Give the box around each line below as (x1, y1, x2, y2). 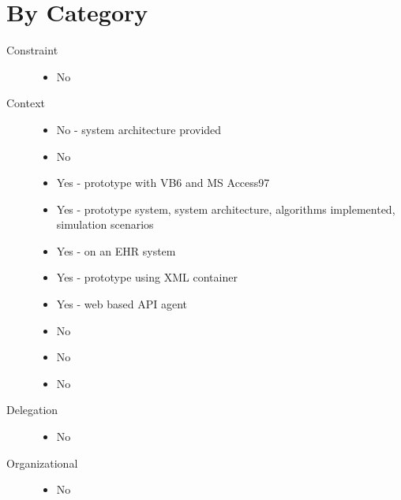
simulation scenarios (56, 216, 154, 233)
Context (6, 95, 45, 111)
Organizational (6, 454, 78, 471)
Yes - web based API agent (56, 296, 187, 312)
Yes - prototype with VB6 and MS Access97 (56, 174, 270, 191)
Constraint (6, 42, 58, 58)
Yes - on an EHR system (56, 242, 176, 259)
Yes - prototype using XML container (56, 269, 238, 285)
